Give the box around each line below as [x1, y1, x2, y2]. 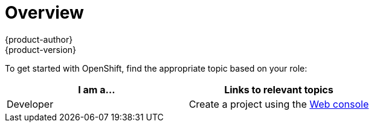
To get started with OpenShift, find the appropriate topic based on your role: [5, 63, 308, 73]
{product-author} [5, 34, 73, 45]
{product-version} [5, 44, 77, 55]
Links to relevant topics [224, 83, 334, 96]
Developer [7, 98, 54, 110]
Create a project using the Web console [189, 98, 369, 110]
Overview [5, 2, 84, 23]
